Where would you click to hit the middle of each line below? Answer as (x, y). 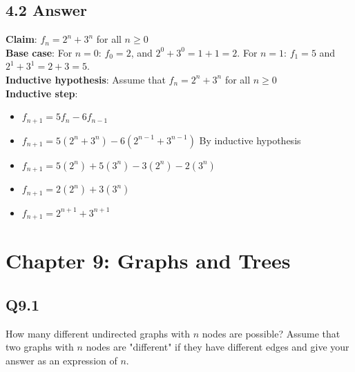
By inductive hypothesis (250, 140)
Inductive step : (42, 93)
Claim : (21, 39)
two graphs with (40, 347)
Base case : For (39, 52)
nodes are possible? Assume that (271, 333)
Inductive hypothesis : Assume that (86, 79)
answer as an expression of (61, 360)
